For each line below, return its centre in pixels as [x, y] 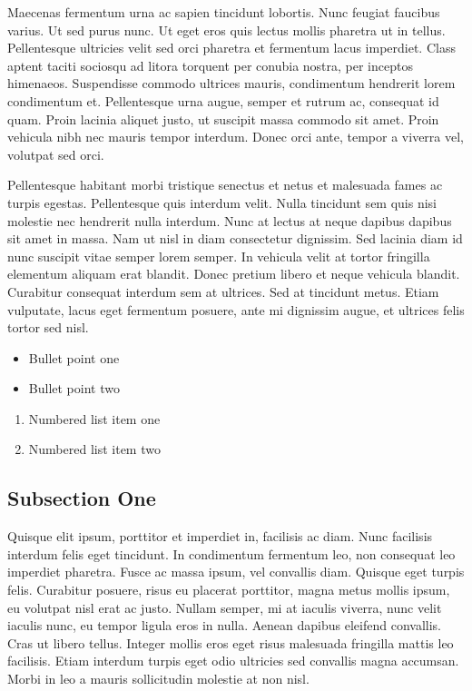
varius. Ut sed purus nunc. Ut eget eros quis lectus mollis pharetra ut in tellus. [226, 30]
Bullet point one [74, 357]
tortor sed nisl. [48, 327]
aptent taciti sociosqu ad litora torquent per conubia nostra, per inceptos [210, 65]
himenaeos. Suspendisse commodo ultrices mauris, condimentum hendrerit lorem [231, 83]
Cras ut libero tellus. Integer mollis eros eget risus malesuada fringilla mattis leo [231, 642]
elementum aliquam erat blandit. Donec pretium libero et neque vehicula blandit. [234, 274]
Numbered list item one [94, 418]
